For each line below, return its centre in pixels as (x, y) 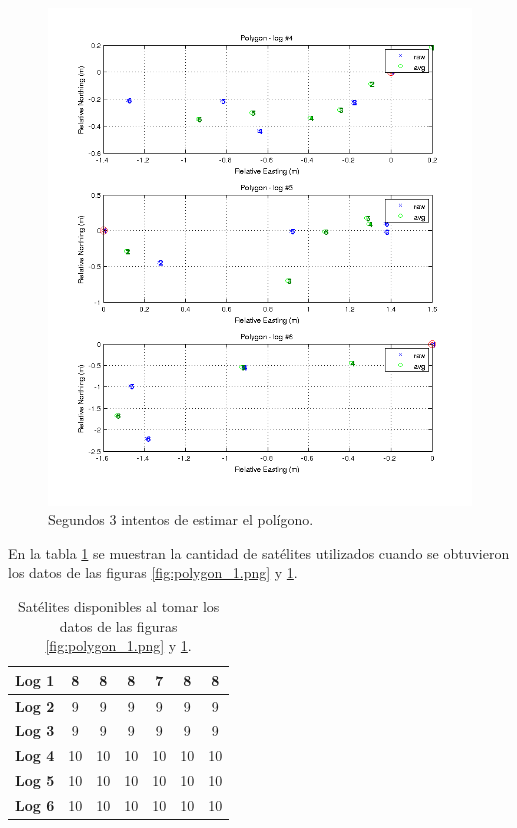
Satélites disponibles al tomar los (118, 605)
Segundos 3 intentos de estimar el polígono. (181, 519)
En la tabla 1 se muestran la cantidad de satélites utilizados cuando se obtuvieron (259, 552)
